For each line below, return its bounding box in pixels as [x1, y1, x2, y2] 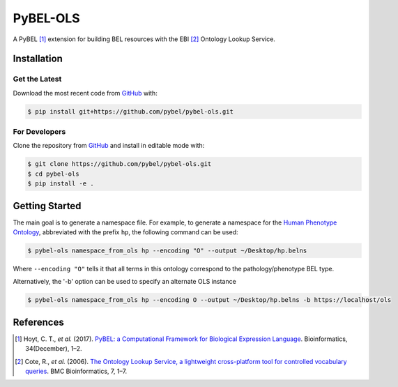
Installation [13, 53, 63, 65]
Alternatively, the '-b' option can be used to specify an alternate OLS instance [13, 278, 236, 286]
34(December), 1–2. [25, 344, 83, 353]
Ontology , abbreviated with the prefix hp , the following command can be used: [13, 228, 238, 236]
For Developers [13, 127, 66, 137]
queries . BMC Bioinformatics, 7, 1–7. [25, 367, 128, 376]
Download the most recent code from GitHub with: [13, 89, 158, 97]
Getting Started [13, 199, 82, 212]
